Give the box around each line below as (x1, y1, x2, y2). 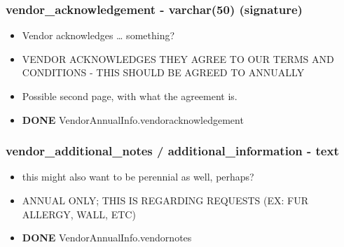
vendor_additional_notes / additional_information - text (6, 142, 339, 160)
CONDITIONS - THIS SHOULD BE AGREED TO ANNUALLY (22, 65, 305, 80)
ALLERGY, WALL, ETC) (22, 206, 136, 221)
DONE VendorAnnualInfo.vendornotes (22, 230, 192, 245)
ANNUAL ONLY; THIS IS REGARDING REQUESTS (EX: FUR (22, 193, 308, 207)
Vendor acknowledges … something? (22, 28, 175, 43)
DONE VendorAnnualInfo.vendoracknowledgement (22, 112, 244, 127)
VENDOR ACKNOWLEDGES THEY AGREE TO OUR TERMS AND (22, 51, 334, 66)
